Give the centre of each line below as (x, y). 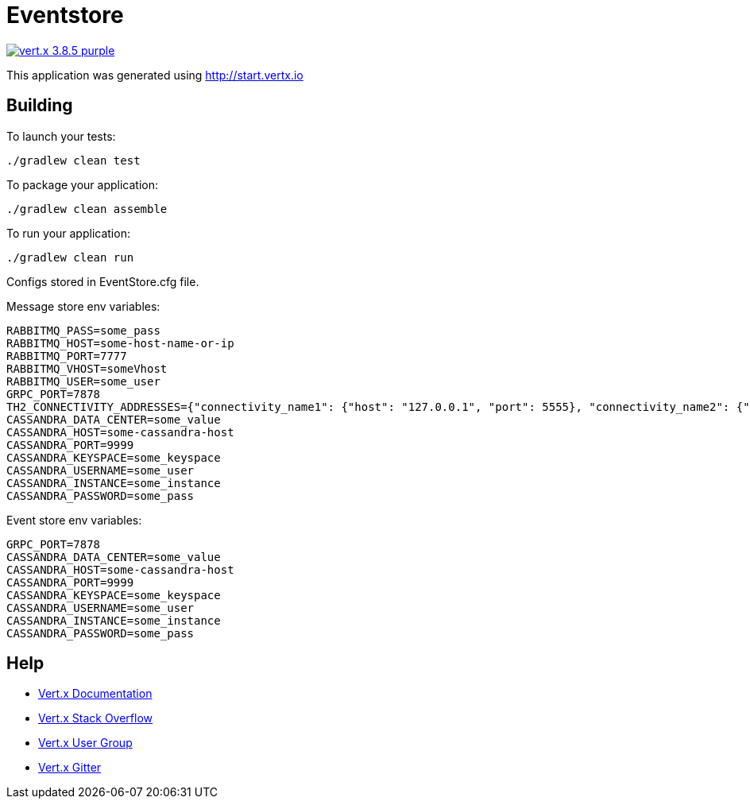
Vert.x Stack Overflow (96, 718)
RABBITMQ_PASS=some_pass (83, 330)
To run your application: (68, 233)
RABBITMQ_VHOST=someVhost (87, 368)
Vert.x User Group (85, 743)
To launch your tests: (61, 136)
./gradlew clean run (70, 257)
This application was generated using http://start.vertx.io (155, 75)
